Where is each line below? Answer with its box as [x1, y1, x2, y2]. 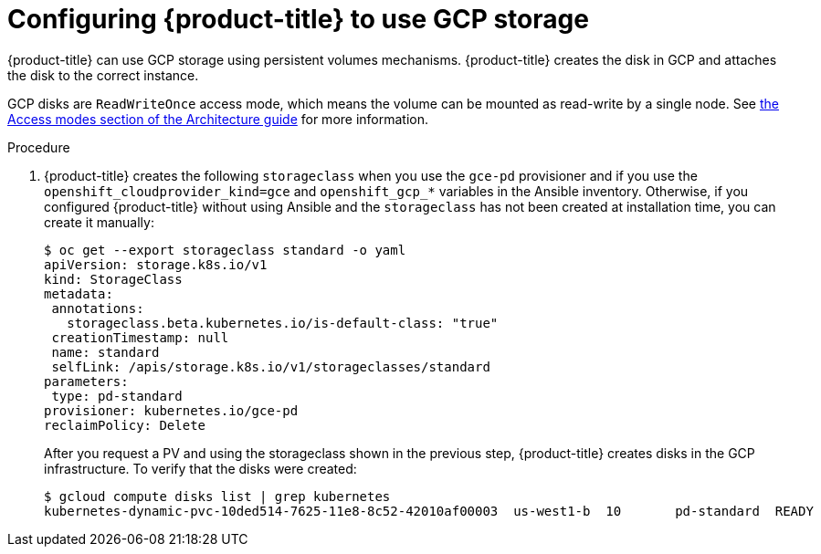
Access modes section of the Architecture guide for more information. [7, 110, 429, 127]
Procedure [7, 139, 70, 155]
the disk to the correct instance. [7, 67, 199, 83]
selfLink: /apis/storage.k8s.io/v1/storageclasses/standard [51, 359, 490, 374]
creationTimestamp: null [51, 329, 229, 345]
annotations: [51, 300, 144, 316]
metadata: [44, 286, 113, 301]
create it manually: [44, 214, 154, 230]
